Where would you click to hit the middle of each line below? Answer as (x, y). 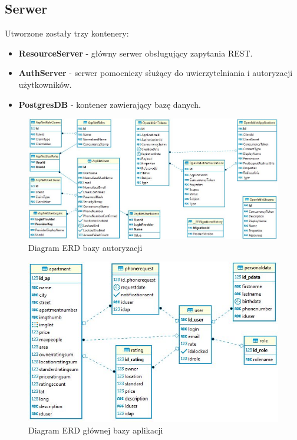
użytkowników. (45, 84)
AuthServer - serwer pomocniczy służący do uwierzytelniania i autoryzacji (156, 73)
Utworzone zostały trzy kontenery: (67, 33)
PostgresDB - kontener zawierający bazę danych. (110, 104)
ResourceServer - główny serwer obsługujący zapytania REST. (136, 53)
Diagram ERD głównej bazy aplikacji (96, 430)
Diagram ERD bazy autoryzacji (85, 247)
